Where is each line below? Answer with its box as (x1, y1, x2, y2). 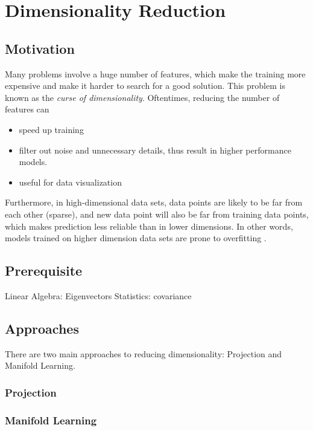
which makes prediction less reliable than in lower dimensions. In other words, (5, 219, 293, 232)
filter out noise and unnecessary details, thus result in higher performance (19, 143, 291, 156)
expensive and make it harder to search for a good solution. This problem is (5, 79, 285, 92)
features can (5, 103, 49, 115)
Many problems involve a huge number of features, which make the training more (5, 67, 306, 80)
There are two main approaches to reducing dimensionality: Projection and (5, 347, 282, 360)
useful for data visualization (19, 175, 122, 188)
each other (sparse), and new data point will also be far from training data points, (5, 207, 309, 220)
